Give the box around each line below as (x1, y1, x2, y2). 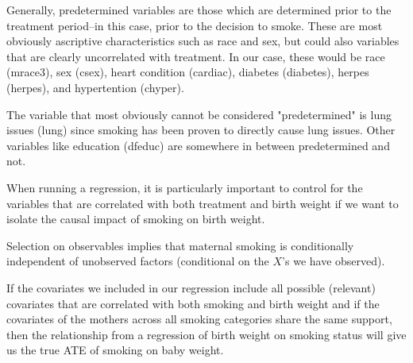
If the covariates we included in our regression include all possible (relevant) (6, 279, 376, 295)
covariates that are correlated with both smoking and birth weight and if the (6, 295, 380, 311)
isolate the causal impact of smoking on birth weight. (6, 210, 265, 227)
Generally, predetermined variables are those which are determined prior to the (6, 2, 392, 17)
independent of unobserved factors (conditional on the (6, 253, 269, 269)
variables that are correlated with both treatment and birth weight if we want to (6, 195, 399, 211)
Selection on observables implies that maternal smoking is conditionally (6, 237, 354, 253)
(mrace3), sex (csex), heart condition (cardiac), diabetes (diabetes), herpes (6, 64, 369, 80)
